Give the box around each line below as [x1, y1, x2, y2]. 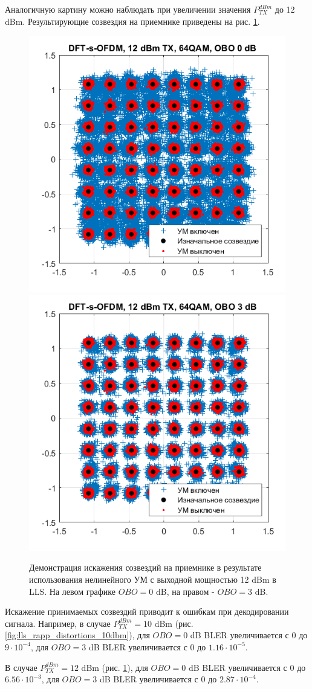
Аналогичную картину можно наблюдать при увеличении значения [5, 3, 251, 15]
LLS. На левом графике [29, 585, 115, 597]
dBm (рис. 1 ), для [81, 661, 148, 673]
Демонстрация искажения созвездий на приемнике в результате [29, 561, 262, 574]
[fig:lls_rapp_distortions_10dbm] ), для [5, 629, 150, 641]
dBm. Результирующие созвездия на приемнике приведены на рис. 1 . [5, 14, 260, 27]
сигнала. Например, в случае [5, 617, 111, 629]
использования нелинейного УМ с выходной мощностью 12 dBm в [29, 572, 276, 585]
